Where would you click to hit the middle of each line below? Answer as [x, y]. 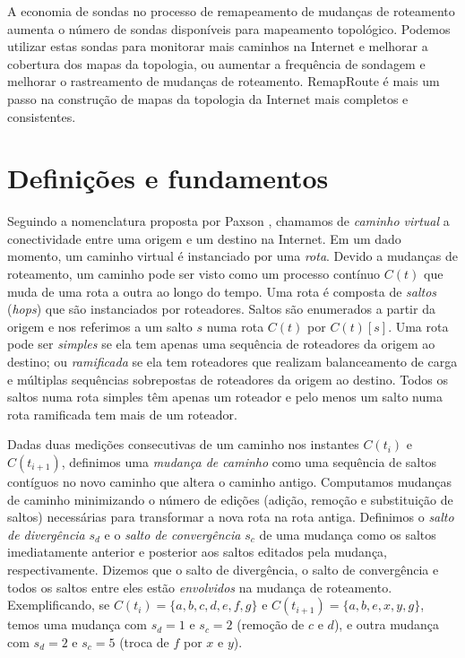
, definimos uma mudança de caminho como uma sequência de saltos [249, 462]
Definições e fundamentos [168, 178]
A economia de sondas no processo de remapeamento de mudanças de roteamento [231, 11]
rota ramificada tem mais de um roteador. [122, 414]
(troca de [144, 641]
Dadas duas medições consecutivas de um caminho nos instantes [183, 444]
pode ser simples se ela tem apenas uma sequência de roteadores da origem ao [221, 344]
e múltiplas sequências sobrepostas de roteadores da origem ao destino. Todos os [228, 379]
